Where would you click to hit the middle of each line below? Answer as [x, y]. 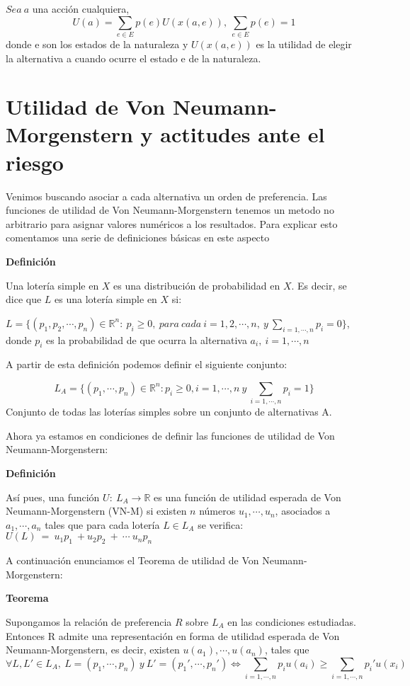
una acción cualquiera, [81, 8]
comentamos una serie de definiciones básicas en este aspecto [138, 238]
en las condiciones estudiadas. [292, 622]
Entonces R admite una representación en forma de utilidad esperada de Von [173, 635]
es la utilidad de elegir [304, 44]
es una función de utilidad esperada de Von [247, 497]
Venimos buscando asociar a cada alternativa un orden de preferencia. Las [166, 196]
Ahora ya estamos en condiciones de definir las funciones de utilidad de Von [170, 435]
